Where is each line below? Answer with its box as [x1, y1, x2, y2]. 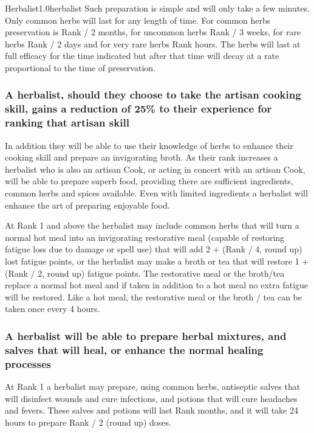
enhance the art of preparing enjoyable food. [5, 198, 170, 211]
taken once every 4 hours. [5, 302, 100, 315]
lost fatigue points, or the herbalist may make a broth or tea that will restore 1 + [5, 254, 309, 267]
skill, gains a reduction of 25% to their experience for [5, 101, 272, 116]
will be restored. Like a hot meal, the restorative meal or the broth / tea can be [5, 290, 302, 303]
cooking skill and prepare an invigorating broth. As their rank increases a [5, 151, 278, 164]
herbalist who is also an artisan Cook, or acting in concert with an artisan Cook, [5, 162, 305, 175]
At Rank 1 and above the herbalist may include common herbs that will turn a [5, 219, 299, 232]
